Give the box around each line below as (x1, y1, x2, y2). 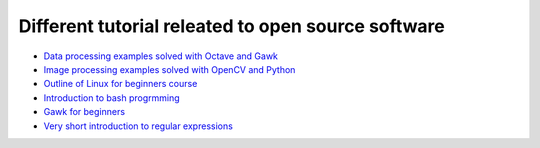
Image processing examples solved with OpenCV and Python (43, 63, 296, 75)
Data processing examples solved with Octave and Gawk (43, 50, 279, 62)
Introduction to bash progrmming (43, 91, 180, 104)
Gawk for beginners (43, 106, 125, 118)
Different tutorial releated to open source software (18, 15, 445, 37)
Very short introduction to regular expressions (43, 120, 234, 132)
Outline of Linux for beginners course (43, 78, 198, 90)
